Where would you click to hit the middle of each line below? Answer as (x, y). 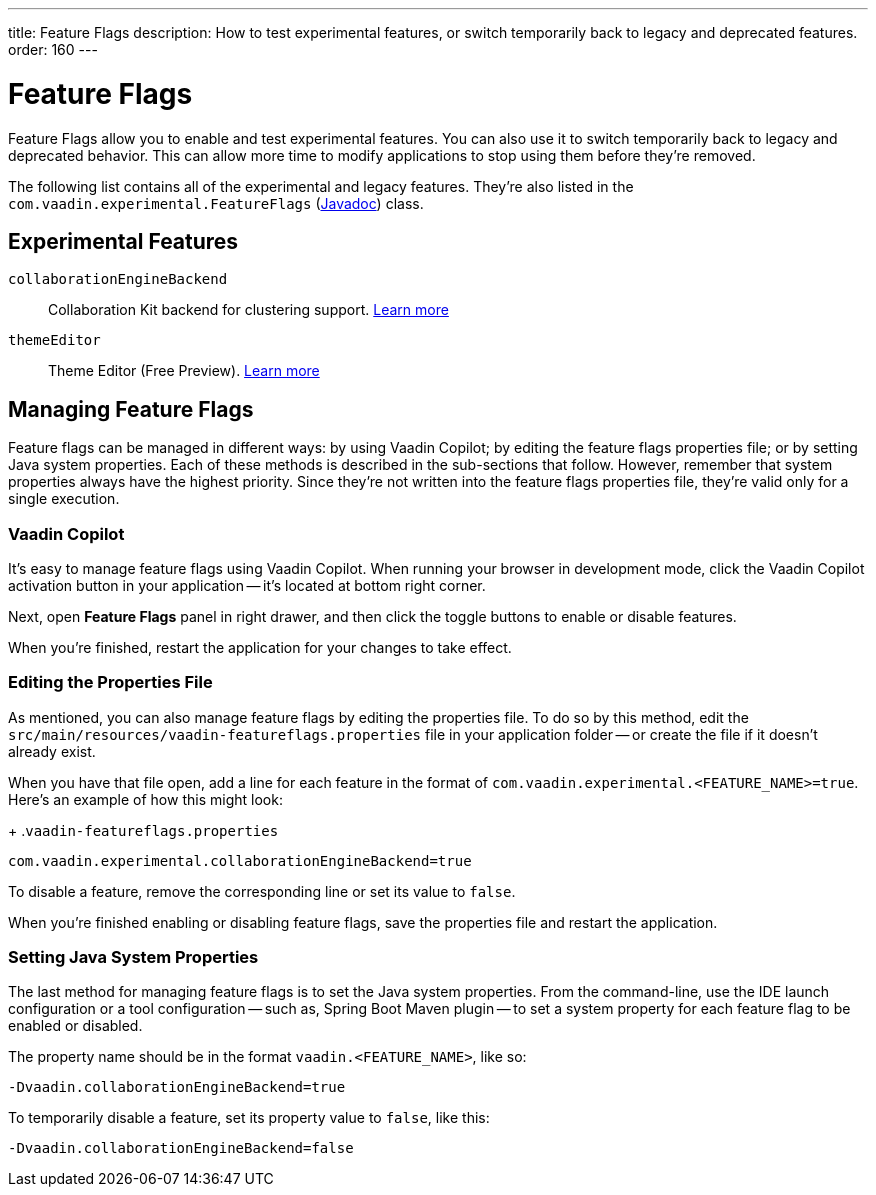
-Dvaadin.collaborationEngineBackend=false (181, 1148)
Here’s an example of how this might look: (145, 799)
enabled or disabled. (75, 1026)
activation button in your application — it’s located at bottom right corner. (247, 585)
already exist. (52, 751)
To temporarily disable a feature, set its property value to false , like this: (249, 1118)
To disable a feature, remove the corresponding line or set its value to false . (262, 891)
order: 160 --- (53, 49)
